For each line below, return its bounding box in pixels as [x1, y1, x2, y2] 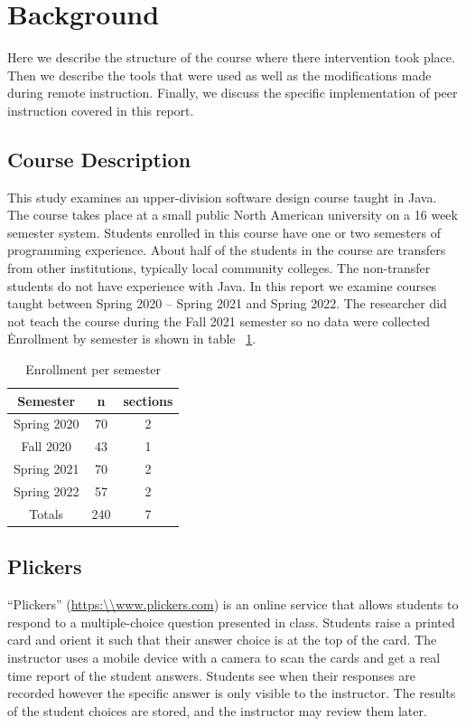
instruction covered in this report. [7, 100, 194, 119]
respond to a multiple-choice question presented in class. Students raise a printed [7, 612, 455, 631]
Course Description [7, 145, 191, 173]
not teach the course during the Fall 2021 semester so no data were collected [7, 311, 431, 330]
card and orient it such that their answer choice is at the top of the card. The [7, 630, 437, 649]
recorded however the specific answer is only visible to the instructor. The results [7, 684, 456, 702]
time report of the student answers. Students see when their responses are [7, 665, 415, 684]
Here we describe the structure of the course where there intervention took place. [7, 48, 455, 67]
